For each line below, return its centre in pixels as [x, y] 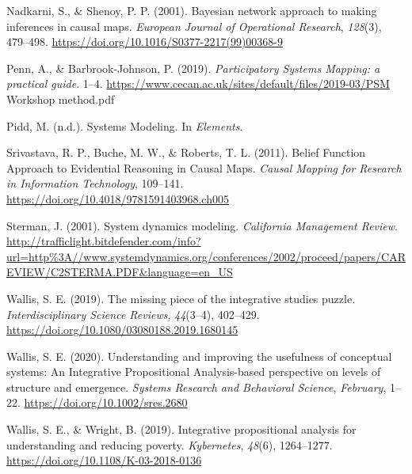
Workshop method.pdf [61, 99]
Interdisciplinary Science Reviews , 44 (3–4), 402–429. [133, 314]
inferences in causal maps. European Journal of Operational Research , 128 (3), [194, 26]
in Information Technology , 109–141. [95, 183]
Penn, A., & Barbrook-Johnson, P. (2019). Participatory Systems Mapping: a [193, 68]
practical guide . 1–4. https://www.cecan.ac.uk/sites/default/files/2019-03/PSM [198, 83]
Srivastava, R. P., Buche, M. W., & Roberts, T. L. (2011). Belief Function [186, 152]
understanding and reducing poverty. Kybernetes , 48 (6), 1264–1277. [170, 444]
